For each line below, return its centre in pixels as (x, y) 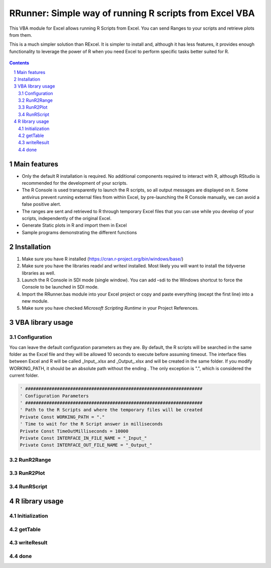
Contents (19, 63)
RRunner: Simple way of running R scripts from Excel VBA (132, 13)
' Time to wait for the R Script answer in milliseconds (91, 424)
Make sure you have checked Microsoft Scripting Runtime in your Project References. (110, 308)
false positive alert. (41, 204)
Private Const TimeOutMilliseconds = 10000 (74, 431)
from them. (21, 35)
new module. (35, 301)
